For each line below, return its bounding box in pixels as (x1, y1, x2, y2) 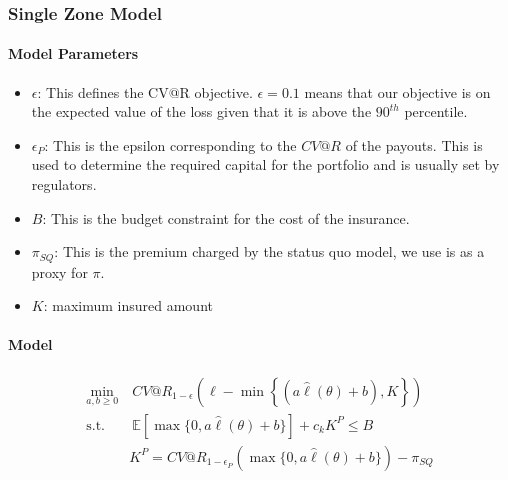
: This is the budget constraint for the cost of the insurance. (42, 207, 410, 228)
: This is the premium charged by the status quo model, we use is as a (54, 241, 485, 262)
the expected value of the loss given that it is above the (31, 101, 372, 122)
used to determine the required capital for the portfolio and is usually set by (31, 154, 500, 175)
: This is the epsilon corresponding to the (44, 134, 297, 155)
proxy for (31, 261, 88, 282)
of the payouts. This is (345, 134, 483, 155)
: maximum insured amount (43, 295, 213, 316)
